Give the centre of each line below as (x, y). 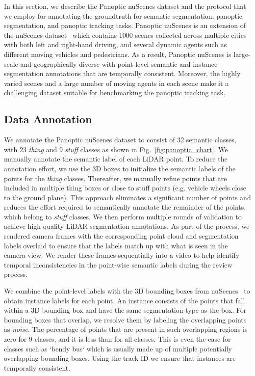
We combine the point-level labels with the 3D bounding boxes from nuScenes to (127, 291)
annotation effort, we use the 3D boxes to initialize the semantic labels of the (120, 168)
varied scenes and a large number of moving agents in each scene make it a (116, 83)
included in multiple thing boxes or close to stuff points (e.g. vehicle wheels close (125, 188)
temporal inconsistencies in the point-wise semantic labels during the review (118, 264)
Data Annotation (48, 119)
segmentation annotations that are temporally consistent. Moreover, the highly (122, 73)
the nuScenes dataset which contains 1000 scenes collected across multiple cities (125, 35)
